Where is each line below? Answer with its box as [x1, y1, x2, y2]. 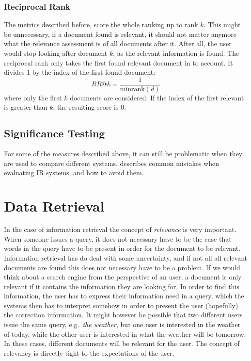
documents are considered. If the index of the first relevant [70, 92, 244, 102]
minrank [120, 85, 145, 93]
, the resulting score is [53, 102, 119, 112]
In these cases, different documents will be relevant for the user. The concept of [4, 338, 240, 348]
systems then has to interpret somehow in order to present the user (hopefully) [4, 300, 238, 310]
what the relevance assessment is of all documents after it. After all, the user [4, 38, 232, 49]
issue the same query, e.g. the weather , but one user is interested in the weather [4, 319, 241, 329]
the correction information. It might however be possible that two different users [4, 310, 243, 320]
